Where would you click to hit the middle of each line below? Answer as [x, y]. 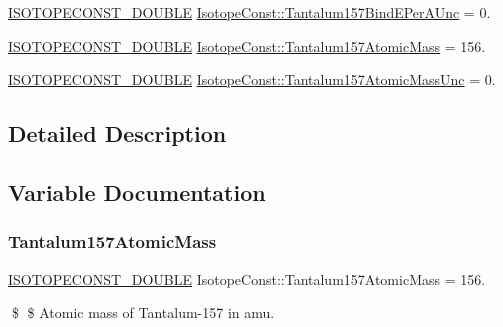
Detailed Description [117, 133]
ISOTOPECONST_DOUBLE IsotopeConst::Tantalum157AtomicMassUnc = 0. [252, 79]
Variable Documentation [137, 191]
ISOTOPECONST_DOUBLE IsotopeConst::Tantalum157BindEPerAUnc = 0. [249, 12]
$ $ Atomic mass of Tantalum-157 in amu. [143, 312]
